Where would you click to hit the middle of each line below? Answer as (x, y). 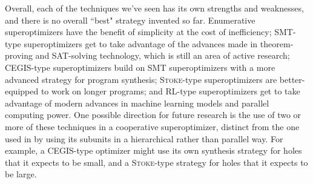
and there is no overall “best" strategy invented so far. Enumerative (130, 20)
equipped (22, 91)
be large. (21, 174)
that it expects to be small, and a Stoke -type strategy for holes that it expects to (156, 162)
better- (292, 79)
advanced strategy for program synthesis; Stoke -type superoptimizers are (141, 79)
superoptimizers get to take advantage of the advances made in (141, 43)
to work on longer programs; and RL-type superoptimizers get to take (170, 91)
